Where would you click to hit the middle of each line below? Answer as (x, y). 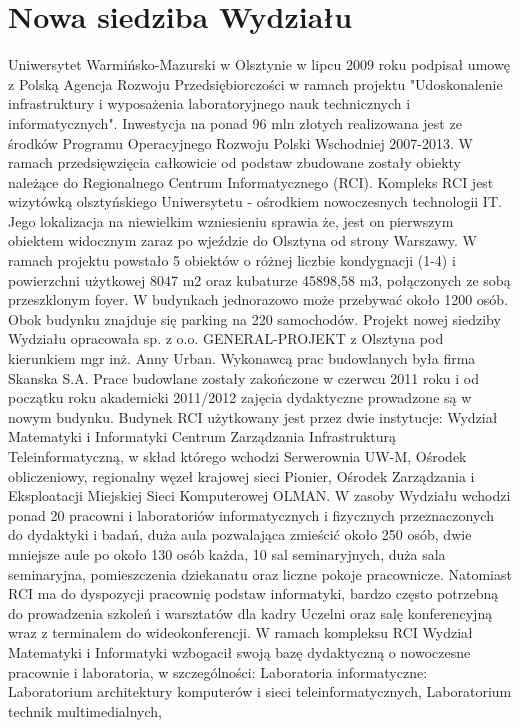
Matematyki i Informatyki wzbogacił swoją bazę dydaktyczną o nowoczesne (239, 651)
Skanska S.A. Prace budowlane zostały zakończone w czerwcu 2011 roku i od (244, 377)
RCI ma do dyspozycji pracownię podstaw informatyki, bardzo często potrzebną (253, 593)
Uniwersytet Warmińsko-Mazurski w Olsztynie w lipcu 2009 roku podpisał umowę (259, 64)
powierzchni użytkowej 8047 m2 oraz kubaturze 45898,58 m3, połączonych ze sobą (259, 279)
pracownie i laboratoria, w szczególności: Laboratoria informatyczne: (218, 671)
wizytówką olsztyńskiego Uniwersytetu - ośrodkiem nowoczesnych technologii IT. (255, 201)
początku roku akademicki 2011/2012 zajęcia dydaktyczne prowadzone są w (240, 397)
